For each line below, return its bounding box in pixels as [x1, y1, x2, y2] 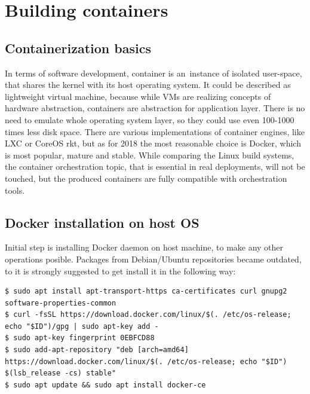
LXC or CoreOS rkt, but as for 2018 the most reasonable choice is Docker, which [5, 137, 301, 149]
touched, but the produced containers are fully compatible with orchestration [5, 172, 287, 184]
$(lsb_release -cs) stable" [5, 369, 116, 378]
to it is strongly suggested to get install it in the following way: [5, 264, 236, 277]
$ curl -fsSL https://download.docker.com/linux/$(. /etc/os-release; [5, 310, 291, 319]
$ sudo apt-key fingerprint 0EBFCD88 [5, 334, 155, 343]
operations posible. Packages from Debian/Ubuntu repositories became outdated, [5, 252, 302, 265]
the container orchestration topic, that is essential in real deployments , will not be [5, 160, 305, 173]
